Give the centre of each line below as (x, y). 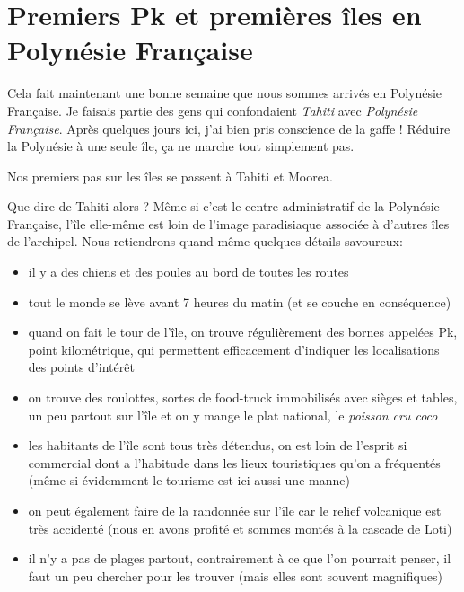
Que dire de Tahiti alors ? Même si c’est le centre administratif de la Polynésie (223, 206)
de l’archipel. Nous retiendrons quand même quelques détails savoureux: (205, 241)
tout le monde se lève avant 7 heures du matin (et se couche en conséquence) (240, 301)
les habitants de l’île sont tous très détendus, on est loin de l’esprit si (218, 445)
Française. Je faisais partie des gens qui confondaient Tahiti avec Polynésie (213, 110)
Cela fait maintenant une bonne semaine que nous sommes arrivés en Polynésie (225, 93)
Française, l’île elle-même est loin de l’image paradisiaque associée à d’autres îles (228, 223)
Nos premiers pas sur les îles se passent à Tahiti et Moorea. (170, 176)
